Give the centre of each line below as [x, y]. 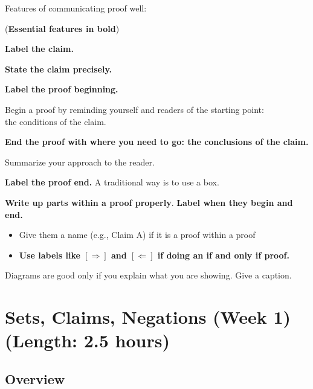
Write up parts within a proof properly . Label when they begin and [149, 202]
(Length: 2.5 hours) [87, 340]
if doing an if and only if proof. [223, 255]
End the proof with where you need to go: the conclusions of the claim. [157, 142]
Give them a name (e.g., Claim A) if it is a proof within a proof [137, 235]
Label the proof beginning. [62, 89]
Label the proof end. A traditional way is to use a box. [112, 182]
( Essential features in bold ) [62, 28]
